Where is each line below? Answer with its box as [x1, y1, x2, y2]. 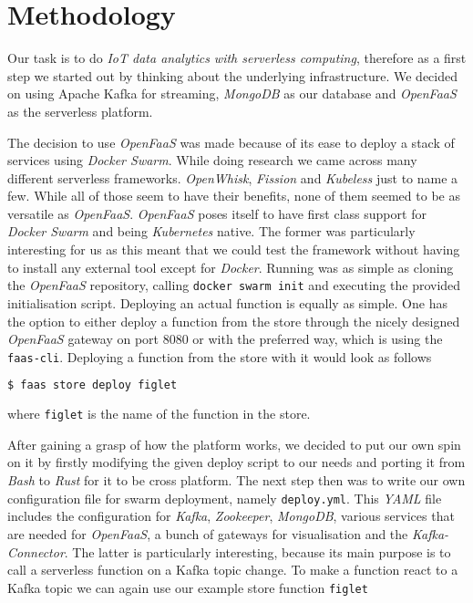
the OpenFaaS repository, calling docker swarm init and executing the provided [7, 276, 461, 295]
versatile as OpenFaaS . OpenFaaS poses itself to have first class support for [7, 203, 427, 223]
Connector [7, 542, 65, 561]
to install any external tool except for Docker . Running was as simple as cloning [7, 257, 454, 276]
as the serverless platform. [7, 101, 153, 120]
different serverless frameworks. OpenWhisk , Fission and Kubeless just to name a [7, 168, 458, 187]
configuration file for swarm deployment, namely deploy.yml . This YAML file [7, 488, 442, 507]
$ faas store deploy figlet [7, 379, 178, 392]
